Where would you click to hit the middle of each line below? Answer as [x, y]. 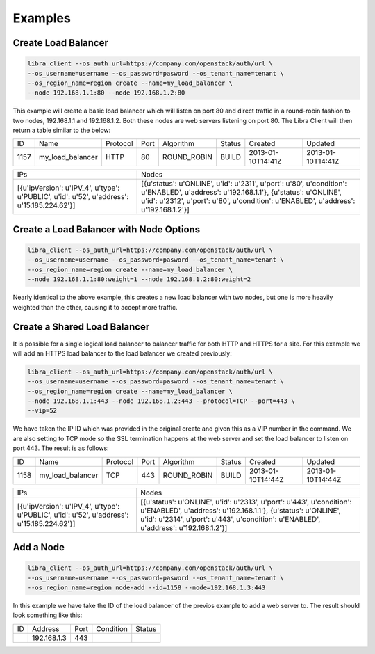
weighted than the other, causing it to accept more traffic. [95, 307]
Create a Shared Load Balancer [81, 327]
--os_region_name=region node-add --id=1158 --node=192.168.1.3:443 [147, 588]
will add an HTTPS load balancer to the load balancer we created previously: [122, 353]
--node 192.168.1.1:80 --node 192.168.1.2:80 [106, 93]
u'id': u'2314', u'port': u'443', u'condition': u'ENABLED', [230, 519]
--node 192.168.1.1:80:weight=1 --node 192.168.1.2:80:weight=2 [139, 279]
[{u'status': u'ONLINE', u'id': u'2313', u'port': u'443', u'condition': [246, 502]
